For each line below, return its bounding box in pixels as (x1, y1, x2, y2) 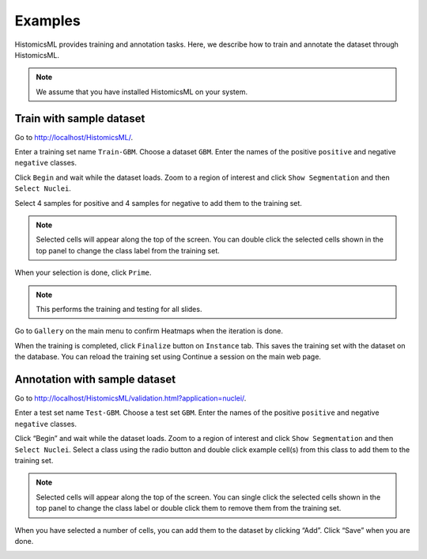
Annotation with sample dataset (14, 372, 176, 386)
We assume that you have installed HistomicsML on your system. (36, 87, 248, 97)
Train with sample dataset (14, 112, 145, 125)
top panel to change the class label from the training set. (36, 245, 221, 255)
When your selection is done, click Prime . (14, 268, 152, 277)
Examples (14, 12, 81, 29)
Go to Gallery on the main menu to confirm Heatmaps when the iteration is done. (14, 326, 284, 336)
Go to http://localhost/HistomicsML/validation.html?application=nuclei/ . (14, 394, 247, 403)
